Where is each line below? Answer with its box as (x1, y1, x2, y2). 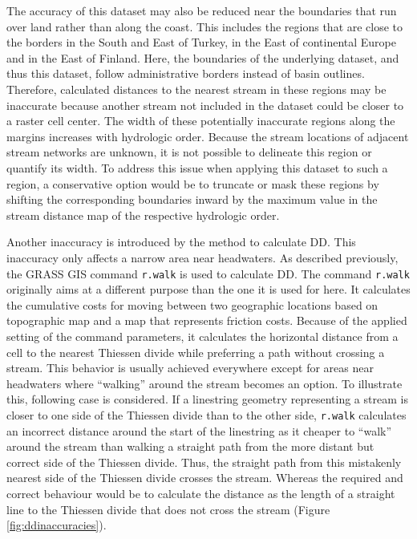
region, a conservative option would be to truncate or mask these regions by (6, 175, 379, 192)
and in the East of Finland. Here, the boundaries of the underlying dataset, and (6, 49, 399, 66)
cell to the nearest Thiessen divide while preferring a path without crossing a (6, 343, 385, 360)
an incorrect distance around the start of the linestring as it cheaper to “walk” (6, 422, 392, 439)
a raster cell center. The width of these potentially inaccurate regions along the (6, 112, 395, 129)
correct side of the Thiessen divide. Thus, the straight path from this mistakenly (6, 453, 402, 470)
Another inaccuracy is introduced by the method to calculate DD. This (6, 233, 356, 250)
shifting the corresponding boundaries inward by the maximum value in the (6, 191, 378, 208)
